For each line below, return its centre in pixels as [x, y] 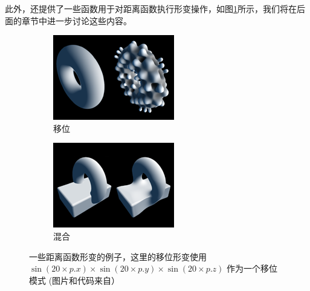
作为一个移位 [252, 268]
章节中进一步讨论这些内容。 [76, 20]
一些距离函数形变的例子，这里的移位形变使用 [118, 256]
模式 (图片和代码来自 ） [75, 280]
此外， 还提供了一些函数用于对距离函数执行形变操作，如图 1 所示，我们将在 [151, 8]
